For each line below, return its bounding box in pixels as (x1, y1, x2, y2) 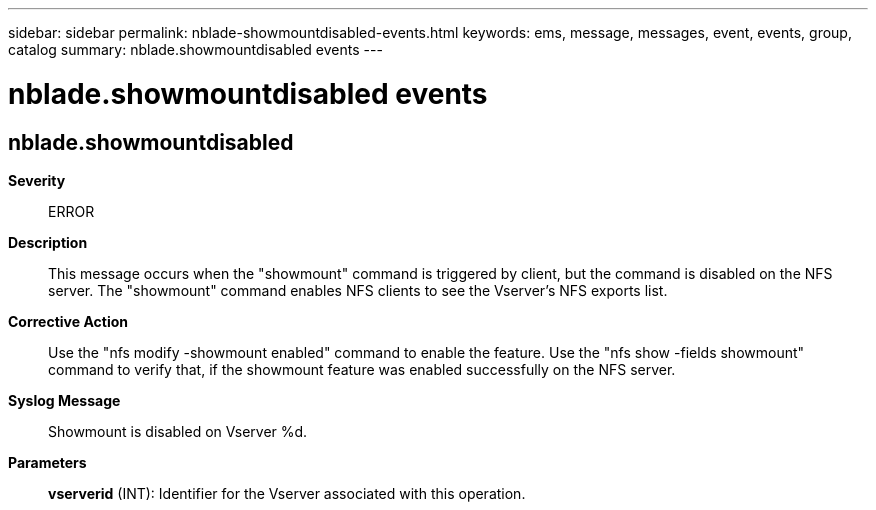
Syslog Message (8, 391, 121, 409)
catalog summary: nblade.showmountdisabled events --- (8, 41, 383, 58)
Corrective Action (8, 312, 128, 330)
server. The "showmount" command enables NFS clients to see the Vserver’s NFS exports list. (48, 281, 668, 299)
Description (8, 233, 88, 251)
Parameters (8, 453, 87, 471)
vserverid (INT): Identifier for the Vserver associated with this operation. (48, 484, 526, 502)
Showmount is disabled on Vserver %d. (48, 422, 308, 440)
